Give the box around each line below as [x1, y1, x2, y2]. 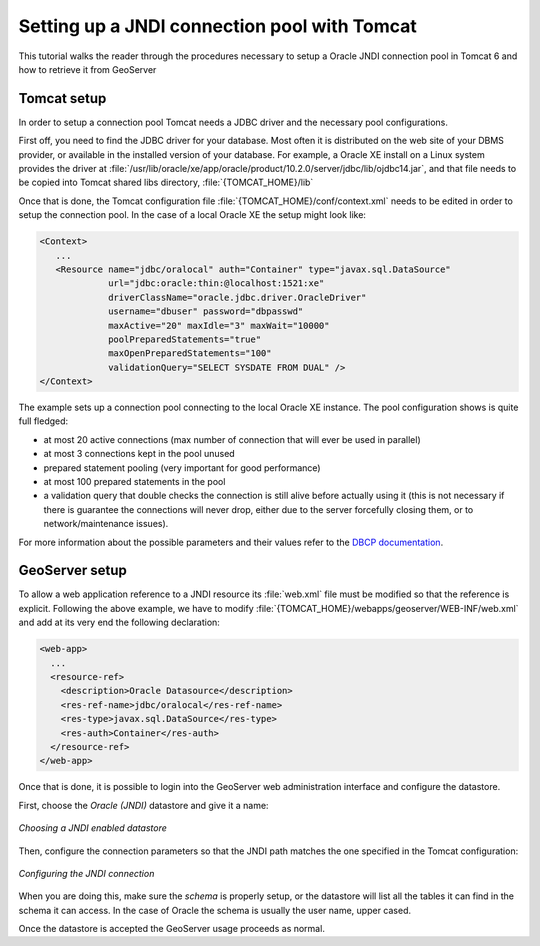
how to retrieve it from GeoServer [18, 63, 157, 75]
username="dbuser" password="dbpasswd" [108, 306, 304, 317]
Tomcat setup [18, 90, 107, 107]
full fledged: [18, 415, 69, 427]
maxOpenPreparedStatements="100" [108, 348, 272, 359]
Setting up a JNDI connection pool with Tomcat [18, 15, 417, 37]
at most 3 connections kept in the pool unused [43, 448, 235, 460]
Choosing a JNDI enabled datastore [18, 822, 167, 834]
